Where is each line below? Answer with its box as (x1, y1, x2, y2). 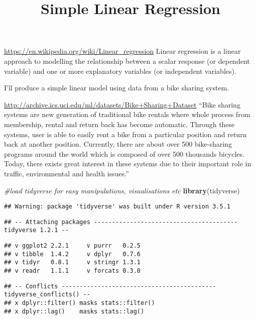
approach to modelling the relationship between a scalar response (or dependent (4, 55, 250, 66)
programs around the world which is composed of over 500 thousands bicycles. (4, 148, 244, 159)
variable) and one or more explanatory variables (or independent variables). (4, 65, 236, 76)
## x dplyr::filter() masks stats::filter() (4, 299, 155, 306)
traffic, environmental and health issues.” (4, 168, 129, 178)
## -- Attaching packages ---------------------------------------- (4, 218, 238, 226)
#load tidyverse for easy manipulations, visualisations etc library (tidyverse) (4, 185, 240, 195)
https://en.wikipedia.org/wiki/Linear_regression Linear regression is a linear (4, 46, 241, 56)
